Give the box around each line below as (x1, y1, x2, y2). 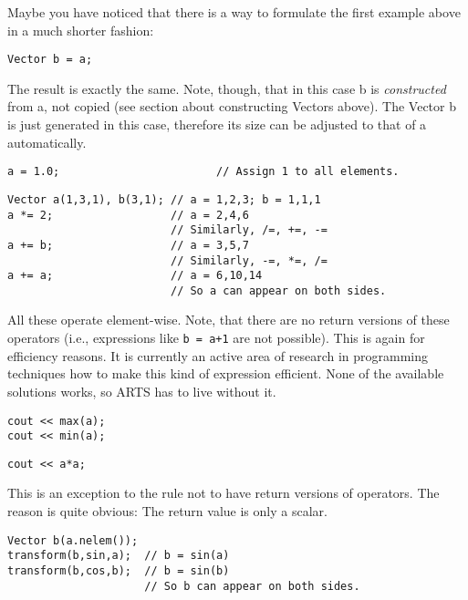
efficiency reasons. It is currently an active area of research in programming (7, 346, 429, 365)
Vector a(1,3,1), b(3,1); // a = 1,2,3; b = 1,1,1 (7, 192, 321, 206)
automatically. (7, 132, 87, 151)
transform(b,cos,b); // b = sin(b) (7, 564, 230, 577)
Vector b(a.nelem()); (7, 533, 139, 547)
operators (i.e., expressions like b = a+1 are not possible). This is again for (7, 328, 425, 347)
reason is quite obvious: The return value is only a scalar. (7, 502, 328, 521)
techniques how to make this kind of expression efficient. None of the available (7, 364, 444, 383)
